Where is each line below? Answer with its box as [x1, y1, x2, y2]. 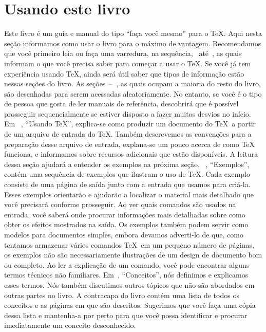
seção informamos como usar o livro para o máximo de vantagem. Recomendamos [4, 38, 261, 48]
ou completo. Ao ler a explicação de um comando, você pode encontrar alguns [4, 259, 250, 270]
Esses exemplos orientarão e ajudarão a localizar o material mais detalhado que [4, 189, 254, 199]
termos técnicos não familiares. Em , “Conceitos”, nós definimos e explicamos [4, 269, 249, 280]
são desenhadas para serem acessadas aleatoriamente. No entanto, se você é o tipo [4, 88, 262, 99]
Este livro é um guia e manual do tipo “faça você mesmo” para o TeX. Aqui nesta [4, 28, 262, 39]
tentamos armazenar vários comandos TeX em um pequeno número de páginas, [4, 239, 254, 250]
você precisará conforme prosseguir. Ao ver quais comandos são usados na [4, 199, 236, 210]
